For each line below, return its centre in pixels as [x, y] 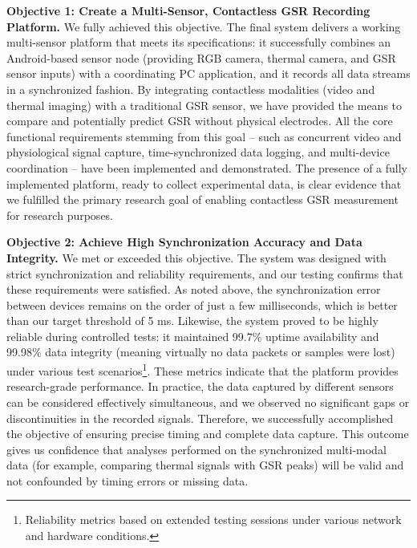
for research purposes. [60, 215]
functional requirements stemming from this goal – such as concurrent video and [204, 136]
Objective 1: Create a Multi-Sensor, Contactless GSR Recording [188, 10]
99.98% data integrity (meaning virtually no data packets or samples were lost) [201, 352]
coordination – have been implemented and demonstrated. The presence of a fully [207, 167]
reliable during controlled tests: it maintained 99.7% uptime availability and [193, 336]
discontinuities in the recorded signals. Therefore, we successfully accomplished [200, 418]
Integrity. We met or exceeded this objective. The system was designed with [196, 257]
